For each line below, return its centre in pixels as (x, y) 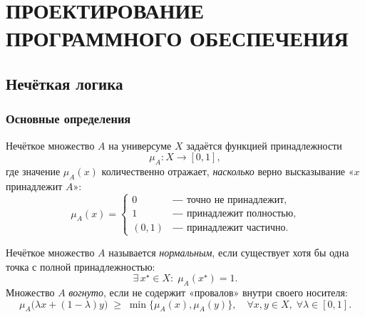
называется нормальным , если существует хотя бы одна (229, 252)
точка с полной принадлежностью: (81, 266)
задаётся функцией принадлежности (264, 145)
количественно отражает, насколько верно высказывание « (228, 171)
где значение (33, 171)
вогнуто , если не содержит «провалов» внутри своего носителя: (208, 292)
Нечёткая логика (65, 83)
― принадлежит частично (229, 228)
